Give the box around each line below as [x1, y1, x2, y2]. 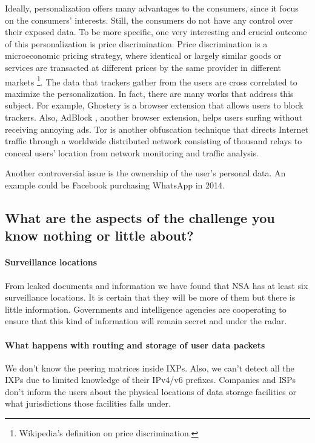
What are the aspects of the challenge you [5, 208, 275, 227]
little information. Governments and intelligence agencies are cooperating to [5, 302, 287, 315]
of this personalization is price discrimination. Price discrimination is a [5, 37, 268, 50]
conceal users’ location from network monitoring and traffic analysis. [5, 146, 259, 159]
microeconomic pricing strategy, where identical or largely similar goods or [5, 49, 282, 62]
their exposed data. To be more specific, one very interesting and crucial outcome [5, 25, 307, 38]
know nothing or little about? [5, 226, 194, 245]
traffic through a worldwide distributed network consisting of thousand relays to [5, 135, 302, 147]
